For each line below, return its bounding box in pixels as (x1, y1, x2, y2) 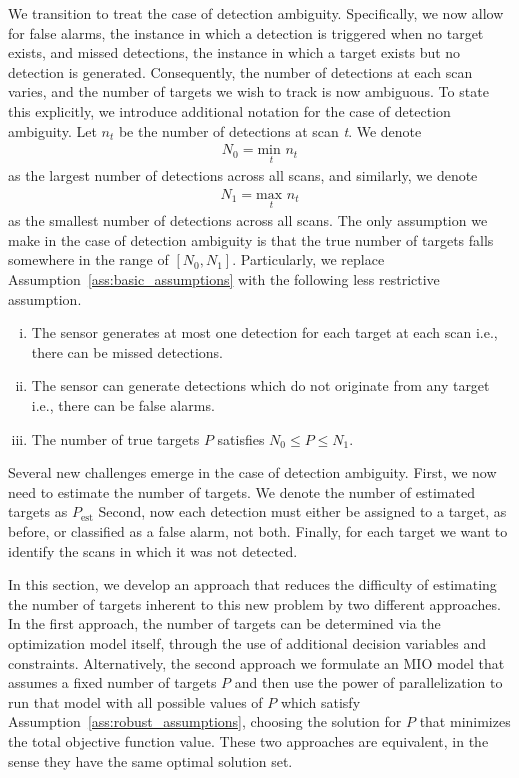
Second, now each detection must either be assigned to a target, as (98, 501, 507, 522)
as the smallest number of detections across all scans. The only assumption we (8, 210, 488, 231)
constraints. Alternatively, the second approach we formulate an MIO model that (8, 652, 505, 673)
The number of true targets (31, 428, 200, 449)
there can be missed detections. (31, 341, 223, 362)
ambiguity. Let (8, 120, 97, 141)
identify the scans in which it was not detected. (8, 540, 298, 561)
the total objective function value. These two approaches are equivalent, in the (8, 730, 489, 751)
